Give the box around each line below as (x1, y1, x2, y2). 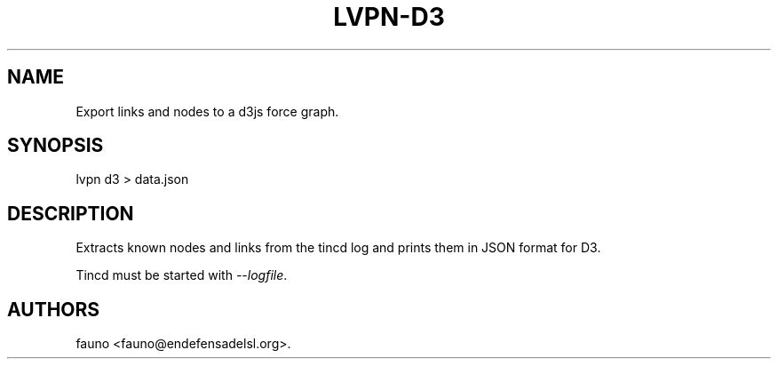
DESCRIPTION (7, 202, 134, 225)
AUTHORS (7, 298, 100, 321)
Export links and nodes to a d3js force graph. (75, 103, 339, 119)
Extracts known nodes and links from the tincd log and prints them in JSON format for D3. (75, 240, 601, 256)
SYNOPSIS (7, 134, 104, 157)
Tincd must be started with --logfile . (75, 267, 288, 283)
